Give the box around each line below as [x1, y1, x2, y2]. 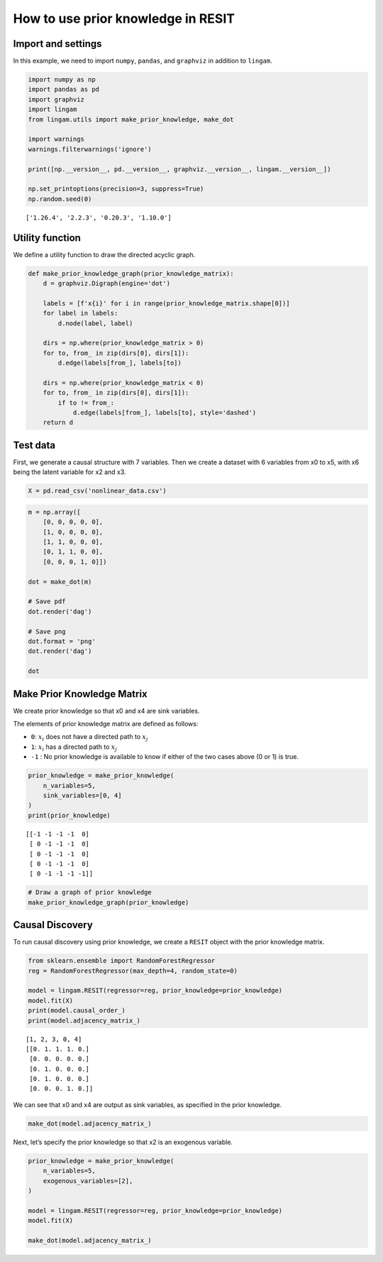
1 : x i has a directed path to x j [30, 743, 117, 753]
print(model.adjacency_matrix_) [28, 1016, 141, 1025]
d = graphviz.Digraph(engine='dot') [43, 279, 170, 287]
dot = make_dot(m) [28, 578, 92, 586]
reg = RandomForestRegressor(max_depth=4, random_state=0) [28, 966, 238, 975]
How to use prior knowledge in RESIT [13, 11, 235, 26]
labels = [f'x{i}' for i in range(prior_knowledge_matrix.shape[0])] [43, 299, 290, 307]
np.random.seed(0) [28, 195, 92, 203]
